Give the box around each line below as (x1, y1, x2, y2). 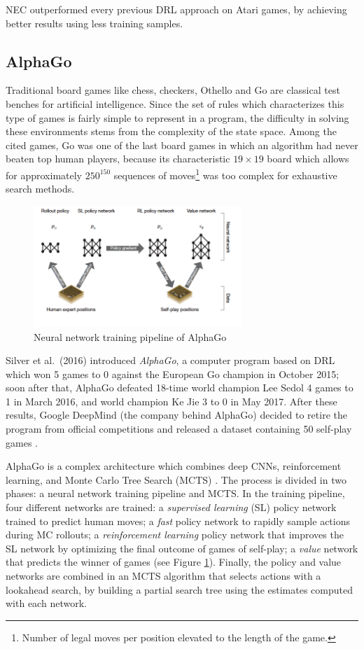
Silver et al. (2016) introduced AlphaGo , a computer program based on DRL (6, 353, 335, 368)
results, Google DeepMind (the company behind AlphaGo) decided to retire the (6, 407, 347, 422)
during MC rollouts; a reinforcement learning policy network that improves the (6, 527, 344, 542)
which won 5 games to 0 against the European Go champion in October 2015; (6, 366, 339, 381)
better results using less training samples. (6, 15, 183, 30)
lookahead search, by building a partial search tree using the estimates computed (6, 582, 353, 596)
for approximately (6, 167, 82, 182)
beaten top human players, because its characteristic (6, 151, 230, 166)
